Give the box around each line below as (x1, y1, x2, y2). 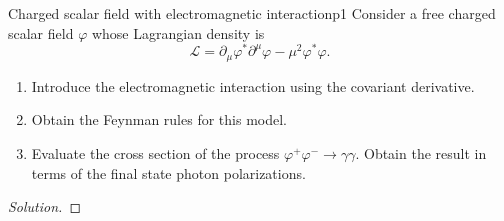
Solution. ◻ (8, 196, 82, 217)
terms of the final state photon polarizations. (31, 162, 306, 183)
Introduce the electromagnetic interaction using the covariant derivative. (31, 75, 475, 96)
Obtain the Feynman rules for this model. (31, 109, 287, 130)
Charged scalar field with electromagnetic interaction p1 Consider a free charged (8, 3, 496, 23)
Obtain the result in (363, 142, 487, 163)
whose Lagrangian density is (91, 22, 265, 43)
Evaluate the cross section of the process (31, 142, 280, 163)
